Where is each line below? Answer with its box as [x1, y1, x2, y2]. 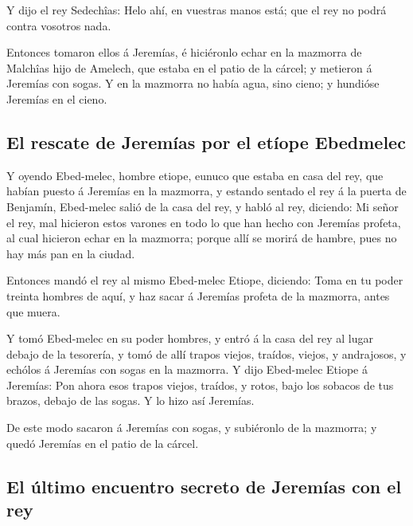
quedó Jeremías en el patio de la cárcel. [6, 434, 199, 451]
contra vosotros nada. [6, 17, 111, 33]
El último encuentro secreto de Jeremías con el [6, 473, 402, 498]
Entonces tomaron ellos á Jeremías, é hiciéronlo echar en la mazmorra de [6, 44, 362, 61]
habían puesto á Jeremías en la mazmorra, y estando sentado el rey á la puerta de [6, 183, 407, 199]
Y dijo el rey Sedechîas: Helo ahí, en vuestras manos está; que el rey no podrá [6, 2, 387, 18]
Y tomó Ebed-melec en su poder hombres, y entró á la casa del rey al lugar [6, 330, 374, 347]
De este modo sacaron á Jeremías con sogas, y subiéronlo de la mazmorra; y [6, 419, 377, 436]
